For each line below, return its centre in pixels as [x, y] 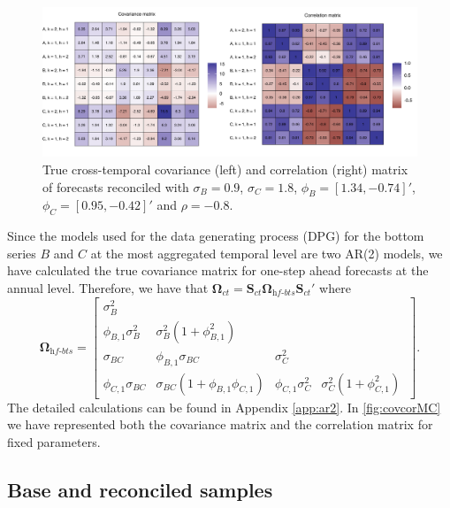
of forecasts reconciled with [116, 186]
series [22, 253]
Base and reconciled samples [140, 489]
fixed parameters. [54, 441]
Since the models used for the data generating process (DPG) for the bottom [216, 236]
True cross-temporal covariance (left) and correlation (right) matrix [225, 169]
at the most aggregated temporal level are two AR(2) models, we [267, 253]
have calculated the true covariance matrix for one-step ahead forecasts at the [218, 270]
